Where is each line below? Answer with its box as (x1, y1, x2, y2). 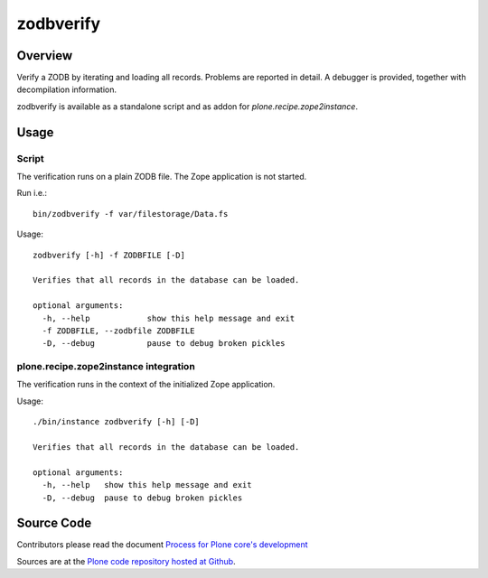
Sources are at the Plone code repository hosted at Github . (16, 555, 236, 566)
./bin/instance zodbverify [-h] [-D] (33, 416, 201, 427)
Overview (16, 48, 73, 63)
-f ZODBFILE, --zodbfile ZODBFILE (42, 325, 195, 336)
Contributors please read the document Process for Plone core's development (16, 539, 308, 550)
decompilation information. (16, 84, 117, 95)
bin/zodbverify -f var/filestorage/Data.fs (33, 209, 229, 219)
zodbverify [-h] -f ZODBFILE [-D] (33, 249, 185, 260)
